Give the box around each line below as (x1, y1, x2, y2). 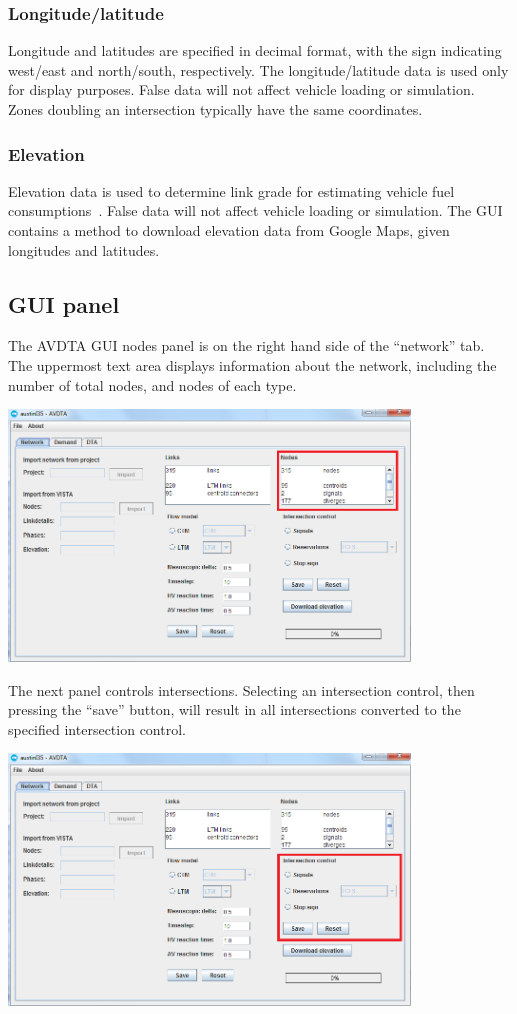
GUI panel (8, 288, 120, 319)
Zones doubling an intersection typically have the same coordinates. (8, 99, 423, 119)
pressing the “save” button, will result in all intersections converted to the (8, 699, 461, 720)
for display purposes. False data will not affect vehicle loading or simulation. (8, 79, 475, 100)
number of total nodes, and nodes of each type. (8, 374, 297, 395)
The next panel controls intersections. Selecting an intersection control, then (8, 679, 475, 700)
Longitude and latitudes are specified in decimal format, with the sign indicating (8, 40, 502, 61)
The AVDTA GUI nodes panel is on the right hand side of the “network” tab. (8, 335, 485, 356)
